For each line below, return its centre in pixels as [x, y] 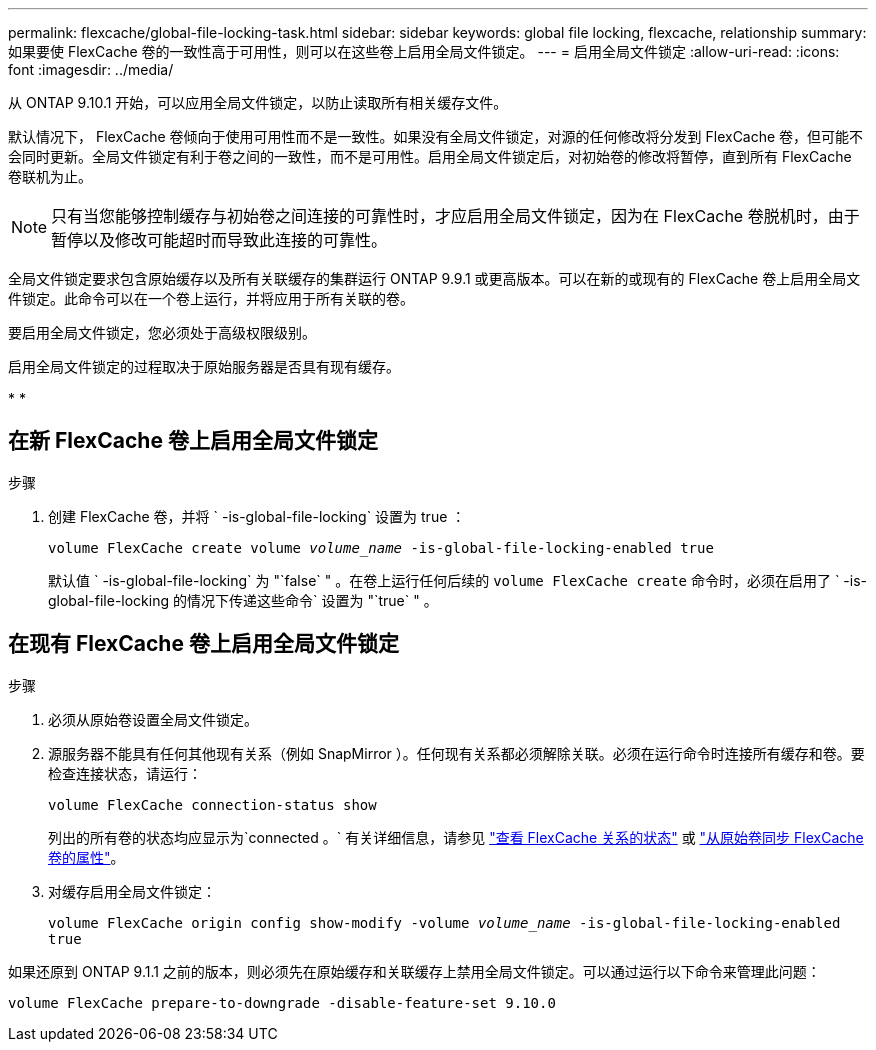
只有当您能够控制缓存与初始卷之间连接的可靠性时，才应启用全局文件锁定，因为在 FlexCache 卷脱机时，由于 [455, 216]
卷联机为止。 [50, 176]
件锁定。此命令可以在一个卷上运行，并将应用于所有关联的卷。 [211, 298]
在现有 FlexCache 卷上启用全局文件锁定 [203, 644]
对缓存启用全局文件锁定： [132, 891]
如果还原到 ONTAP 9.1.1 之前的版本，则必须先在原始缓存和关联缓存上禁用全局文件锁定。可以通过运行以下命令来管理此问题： [414, 971]
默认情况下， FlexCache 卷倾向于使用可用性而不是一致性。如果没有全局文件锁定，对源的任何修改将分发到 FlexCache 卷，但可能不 [436, 136]
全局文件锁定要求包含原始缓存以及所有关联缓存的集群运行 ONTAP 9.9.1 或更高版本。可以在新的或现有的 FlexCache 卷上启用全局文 [434, 278]
